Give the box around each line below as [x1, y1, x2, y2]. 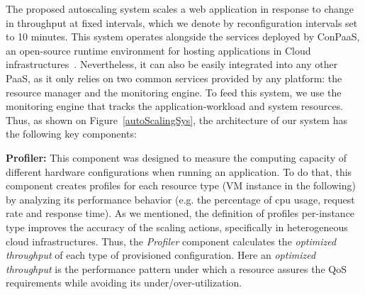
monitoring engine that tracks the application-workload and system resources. [6, 99, 344, 113]
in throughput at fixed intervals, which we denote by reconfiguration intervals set [6, 15, 358, 30]
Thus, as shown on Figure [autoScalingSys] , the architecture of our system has [6, 112, 347, 127]
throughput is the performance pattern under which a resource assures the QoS [6, 261, 347, 276]
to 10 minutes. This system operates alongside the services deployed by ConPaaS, [6, 29, 360, 44]
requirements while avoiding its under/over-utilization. [6, 275, 242, 290]
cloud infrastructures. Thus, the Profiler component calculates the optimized [6, 233, 337, 248]
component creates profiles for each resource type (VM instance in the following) [6, 178, 356, 193]
